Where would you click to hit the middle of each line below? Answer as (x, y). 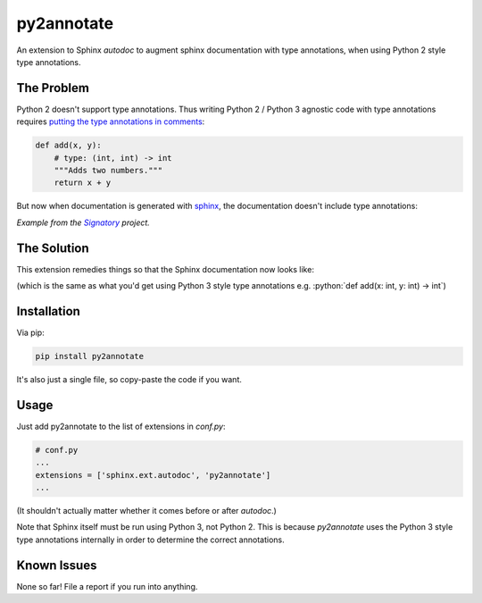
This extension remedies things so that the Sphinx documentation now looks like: (165, 269)
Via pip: (30, 332)
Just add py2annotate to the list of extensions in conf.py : (121, 426)
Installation (48, 311)
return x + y (83, 183)
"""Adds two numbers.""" (108, 170)
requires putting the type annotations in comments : (111, 121)
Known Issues (57, 565)
